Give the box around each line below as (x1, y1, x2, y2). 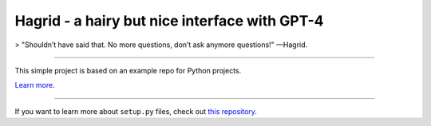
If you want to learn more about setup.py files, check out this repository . (14, 106, 257, 116)
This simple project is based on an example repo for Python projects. (14, 65, 242, 75)
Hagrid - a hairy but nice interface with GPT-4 (14, 12, 324, 30)
